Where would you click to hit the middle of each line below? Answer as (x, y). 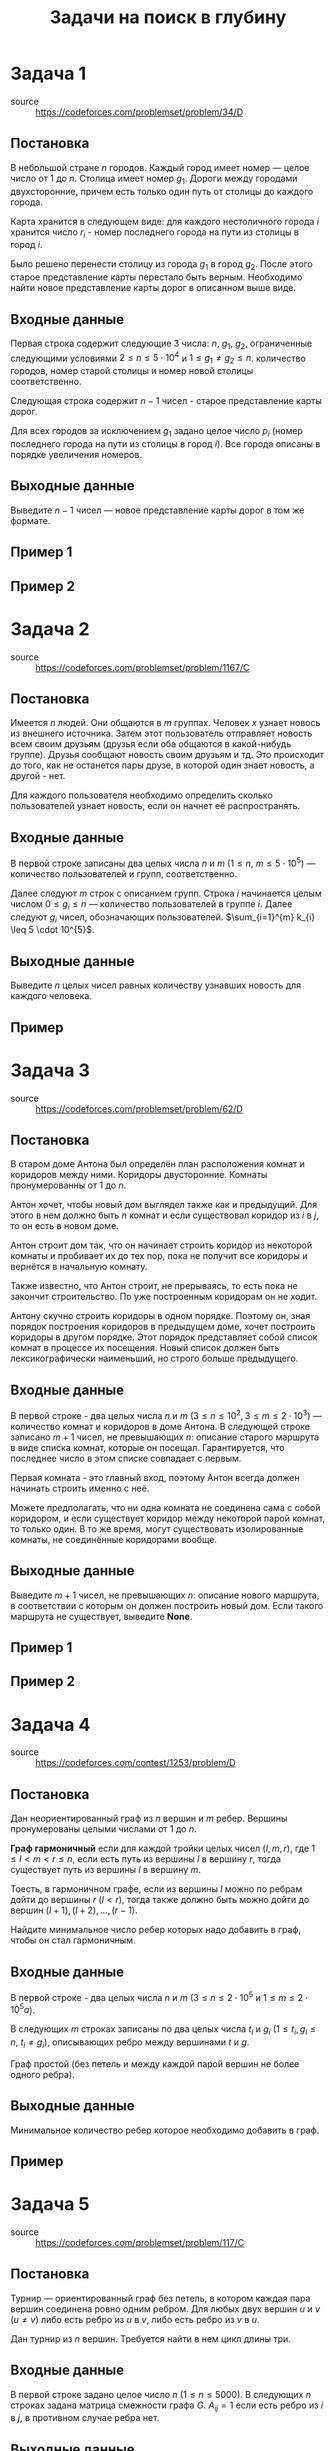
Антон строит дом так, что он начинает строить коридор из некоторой (161, 1245)
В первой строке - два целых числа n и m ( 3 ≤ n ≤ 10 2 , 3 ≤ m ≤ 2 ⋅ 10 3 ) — (166, 1414)
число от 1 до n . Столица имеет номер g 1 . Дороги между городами (154, 179)
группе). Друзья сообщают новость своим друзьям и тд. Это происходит (167, 755)
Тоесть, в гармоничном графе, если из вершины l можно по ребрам (156, 1889)
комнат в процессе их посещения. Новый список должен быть (145, 1348)
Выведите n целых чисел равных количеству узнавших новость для (156, 985)
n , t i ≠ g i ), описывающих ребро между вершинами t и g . (130, 2043)
